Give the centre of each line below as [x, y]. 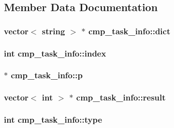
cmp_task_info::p [47, 75]
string [53, 31]
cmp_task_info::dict [129, 31]
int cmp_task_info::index [55, 53]
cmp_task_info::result [121, 97]
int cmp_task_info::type [53, 120]
